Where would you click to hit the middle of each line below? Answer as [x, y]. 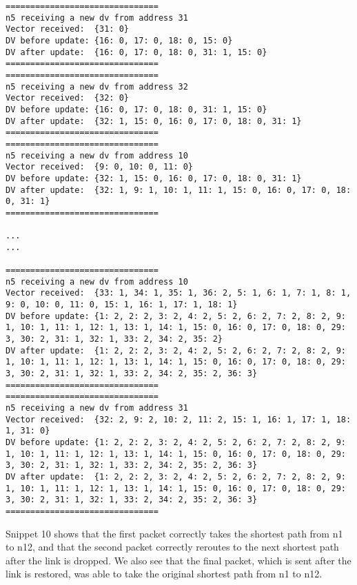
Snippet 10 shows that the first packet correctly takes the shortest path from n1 [174, 533]
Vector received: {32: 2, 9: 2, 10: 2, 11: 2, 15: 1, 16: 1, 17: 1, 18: [178, 419]
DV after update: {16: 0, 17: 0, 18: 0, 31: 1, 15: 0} [136, 52]
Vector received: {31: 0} [67, 29]
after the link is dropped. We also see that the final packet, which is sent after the [178, 560]
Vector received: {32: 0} [67, 98]
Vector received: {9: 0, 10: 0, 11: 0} [100, 167]
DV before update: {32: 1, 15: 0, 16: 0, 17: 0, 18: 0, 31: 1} [154, 178]
